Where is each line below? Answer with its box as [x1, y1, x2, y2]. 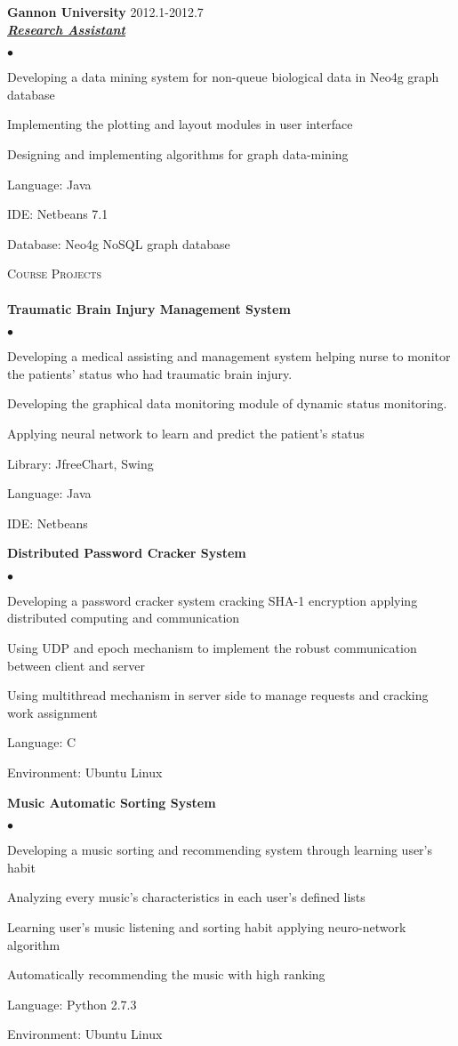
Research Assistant [7, 20, 125, 38]
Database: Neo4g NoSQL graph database [7, 234, 230, 253]
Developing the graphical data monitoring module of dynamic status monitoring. [7, 394, 447, 413]
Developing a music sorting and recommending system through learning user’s [7, 841, 433, 859]
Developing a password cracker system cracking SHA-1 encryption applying [7, 591, 418, 609]
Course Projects [7, 264, 102, 283]
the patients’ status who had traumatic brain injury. [7, 364, 293, 382]
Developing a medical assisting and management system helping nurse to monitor [7, 347, 451, 366]
